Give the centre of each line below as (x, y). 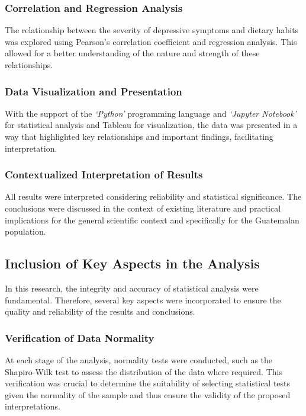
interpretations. (33, 406)
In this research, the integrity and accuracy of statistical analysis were (132, 288)
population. (25, 231)
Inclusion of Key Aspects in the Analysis (132, 263)
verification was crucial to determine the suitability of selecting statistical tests (148, 383)
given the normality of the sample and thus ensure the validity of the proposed (148, 394)
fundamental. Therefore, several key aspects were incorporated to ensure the (143, 300)
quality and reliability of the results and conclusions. (100, 311)
